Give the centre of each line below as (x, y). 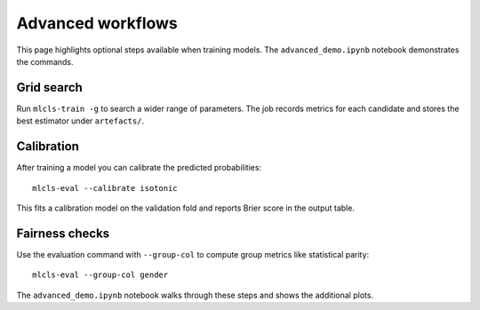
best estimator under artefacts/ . (80, 121)
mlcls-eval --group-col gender (100, 275)
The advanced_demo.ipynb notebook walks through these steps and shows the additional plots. (195, 295)
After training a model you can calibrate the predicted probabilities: (139, 168)
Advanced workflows (97, 23)
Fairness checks (63, 233)
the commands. (45, 61)
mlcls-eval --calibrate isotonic (105, 188)
